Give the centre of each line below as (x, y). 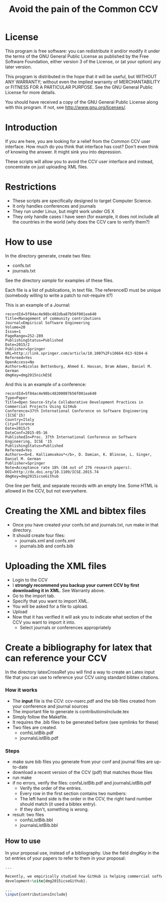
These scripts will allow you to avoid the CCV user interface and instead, (80, 161)
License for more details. (31, 92)
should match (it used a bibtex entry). (58, 804)
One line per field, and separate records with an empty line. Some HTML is (82, 485)
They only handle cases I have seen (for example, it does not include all (85, 216)
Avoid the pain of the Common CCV (83, 9)
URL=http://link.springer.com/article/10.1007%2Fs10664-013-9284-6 (77, 353)
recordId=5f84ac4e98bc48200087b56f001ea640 (51, 393)
